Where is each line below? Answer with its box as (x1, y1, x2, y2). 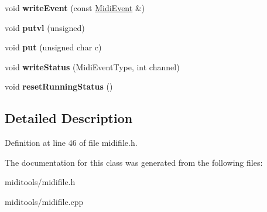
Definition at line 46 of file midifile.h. (5, 136, 138, 149)
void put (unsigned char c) (5, 41, 102, 53)
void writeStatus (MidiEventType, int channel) (5, 60, 180, 73)
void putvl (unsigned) (5, 21, 85, 33)
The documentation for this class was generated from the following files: (5, 156, 263, 168)
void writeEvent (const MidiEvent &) (5, 2, 145, 13)
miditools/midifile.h (5, 176, 76, 188)
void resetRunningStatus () (5, 80, 113, 93)
